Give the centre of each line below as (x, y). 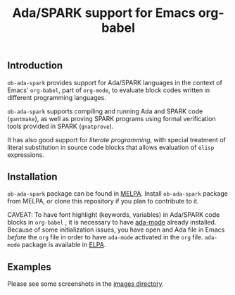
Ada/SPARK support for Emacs (104, 13)
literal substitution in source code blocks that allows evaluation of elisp (111, 147)
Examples (29, 266)
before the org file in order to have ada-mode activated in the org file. (105, 237)
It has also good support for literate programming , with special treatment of (117, 139)
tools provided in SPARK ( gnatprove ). (61, 126)
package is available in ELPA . (64, 245)
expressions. (26, 155)
